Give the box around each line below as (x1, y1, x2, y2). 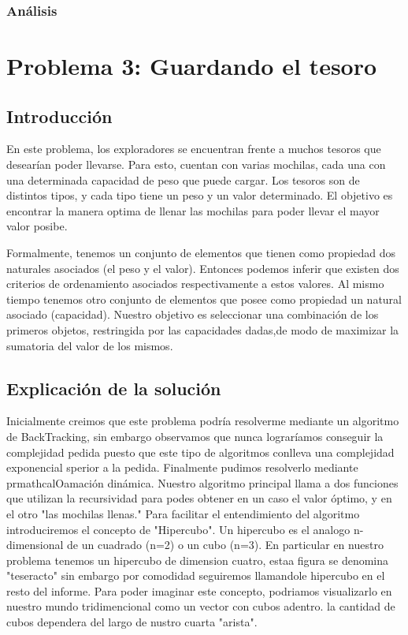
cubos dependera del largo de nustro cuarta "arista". (6, 614, 258, 630)
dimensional (6, 536, 64, 553)
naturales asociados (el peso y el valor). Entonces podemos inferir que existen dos (6, 260, 399, 276)
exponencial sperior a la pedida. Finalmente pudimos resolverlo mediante (6, 459, 358, 476)
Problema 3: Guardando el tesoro (6, 50, 377, 82)
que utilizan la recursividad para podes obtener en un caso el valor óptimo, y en (6, 490, 392, 506)
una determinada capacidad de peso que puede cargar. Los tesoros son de (6, 171, 360, 188)
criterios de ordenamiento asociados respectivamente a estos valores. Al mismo (6, 275, 384, 292)
